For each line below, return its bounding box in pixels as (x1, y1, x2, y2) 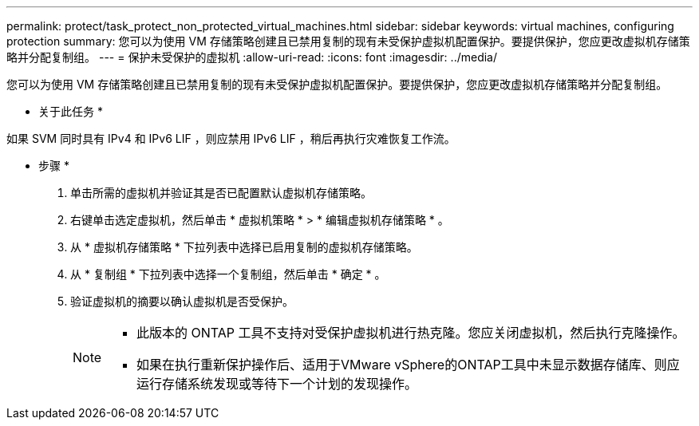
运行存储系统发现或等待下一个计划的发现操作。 (136, 376, 418, 392)
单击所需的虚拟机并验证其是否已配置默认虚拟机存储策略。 (70, 186, 372, 199)
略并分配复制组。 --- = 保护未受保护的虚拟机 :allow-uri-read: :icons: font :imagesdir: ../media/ (6, 50, 498, 64)
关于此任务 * (38, 105, 103, 118)
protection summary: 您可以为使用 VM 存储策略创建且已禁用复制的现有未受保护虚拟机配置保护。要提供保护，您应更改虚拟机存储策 (6, 34, 690, 48)
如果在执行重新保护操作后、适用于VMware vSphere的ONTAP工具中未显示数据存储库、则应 (136, 357, 680, 373)
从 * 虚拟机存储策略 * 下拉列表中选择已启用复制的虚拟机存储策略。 (70, 240, 418, 254)
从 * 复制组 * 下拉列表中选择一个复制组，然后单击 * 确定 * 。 (70, 267, 386, 281)
